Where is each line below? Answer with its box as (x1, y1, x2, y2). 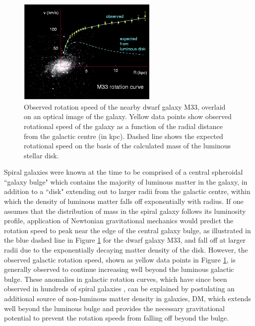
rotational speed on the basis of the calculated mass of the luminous (24, 140, 231, 151)
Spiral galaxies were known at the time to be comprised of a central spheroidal (4, 167, 243, 177)
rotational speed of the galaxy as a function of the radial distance (24, 121, 223, 131)
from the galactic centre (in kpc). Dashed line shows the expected (24, 130, 223, 141)
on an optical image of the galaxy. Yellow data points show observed (24, 111, 232, 122)
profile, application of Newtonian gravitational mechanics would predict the (4, 215, 234, 226)
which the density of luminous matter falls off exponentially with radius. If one (4, 196, 244, 206)
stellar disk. (24, 150, 59, 160)
